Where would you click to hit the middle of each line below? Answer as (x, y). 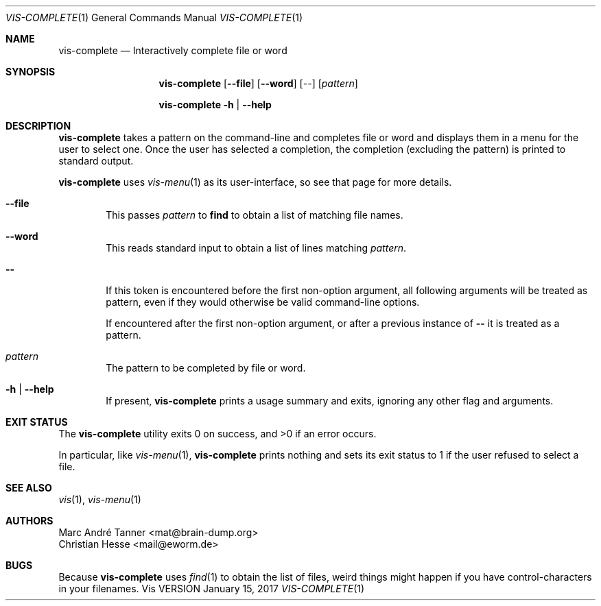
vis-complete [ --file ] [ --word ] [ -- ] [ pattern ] (258, 83)
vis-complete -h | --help (215, 105)
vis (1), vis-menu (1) (100, 499)
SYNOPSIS (31, 72)
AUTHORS (30, 521)
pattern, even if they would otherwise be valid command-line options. (263, 302)
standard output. (96, 161)
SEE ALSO (29, 488)
